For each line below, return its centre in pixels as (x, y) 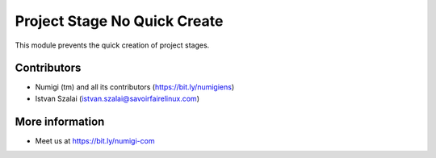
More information (60, 121)
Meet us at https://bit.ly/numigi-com (95, 140)
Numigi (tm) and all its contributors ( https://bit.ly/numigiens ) (135, 87)
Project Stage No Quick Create (119, 21)
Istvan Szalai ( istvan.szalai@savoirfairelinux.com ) (117, 98)
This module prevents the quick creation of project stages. (112, 45)
